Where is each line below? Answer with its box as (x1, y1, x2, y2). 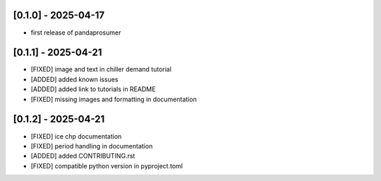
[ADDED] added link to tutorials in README (30, 85, 156, 93)
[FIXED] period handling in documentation (30, 141, 153, 150)
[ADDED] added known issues (30, 75, 119, 83)
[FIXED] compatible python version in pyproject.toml (30, 161, 183, 170)
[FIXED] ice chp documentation (30, 132, 122, 141)
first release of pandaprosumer (30, 28, 121, 37)
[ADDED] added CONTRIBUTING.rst (30, 152, 135, 160)
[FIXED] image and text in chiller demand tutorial (30, 65, 172, 74)
